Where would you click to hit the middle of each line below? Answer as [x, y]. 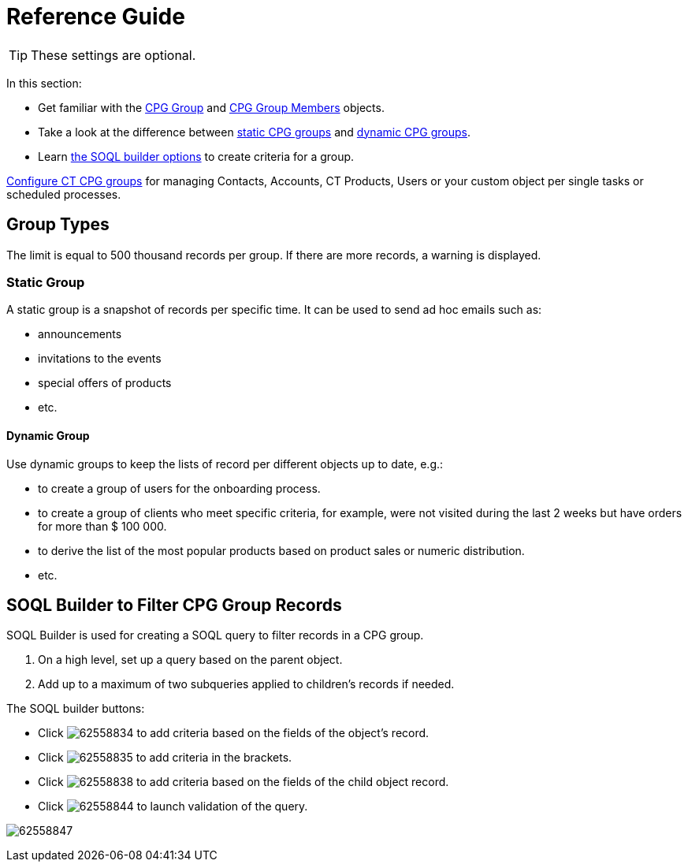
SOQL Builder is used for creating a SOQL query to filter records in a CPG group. [215, 635]
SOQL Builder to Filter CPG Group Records [174, 605]
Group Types [58, 225]
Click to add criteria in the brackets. [165, 758]
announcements [80, 334]
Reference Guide [96, 17]
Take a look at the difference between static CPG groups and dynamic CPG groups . [254, 132]
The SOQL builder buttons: [76, 709]
